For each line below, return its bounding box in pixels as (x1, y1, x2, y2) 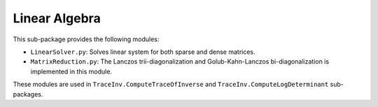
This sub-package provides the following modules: (13, 35, 160, 43)
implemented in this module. (30, 67, 112, 76)
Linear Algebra (13, 10, 101, 26)
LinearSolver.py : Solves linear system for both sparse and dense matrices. (30, 48, 255, 56)
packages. (13, 90, 43, 98)
